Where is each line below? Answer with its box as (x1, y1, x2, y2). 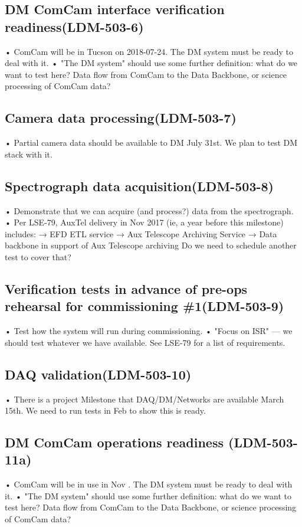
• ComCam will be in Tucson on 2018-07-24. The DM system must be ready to (5, 45, 293, 57)
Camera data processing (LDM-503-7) (5, 109, 237, 127)
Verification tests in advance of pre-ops (5, 279, 248, 297)
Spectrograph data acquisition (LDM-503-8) (5, 176, 274, 195)
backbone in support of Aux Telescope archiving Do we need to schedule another (5, 239, 297, 251)
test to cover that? (5, 250, 71, 263)
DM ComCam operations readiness (5, 433, 224, 451)
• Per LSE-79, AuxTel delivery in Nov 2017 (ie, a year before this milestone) (5, 216, 284, 228)
